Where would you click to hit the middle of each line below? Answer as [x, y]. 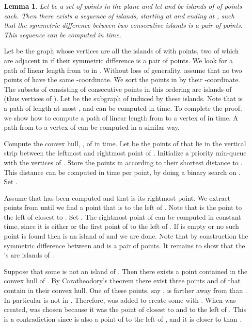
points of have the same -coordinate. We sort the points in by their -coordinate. [122, 79]
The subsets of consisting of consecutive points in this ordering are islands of [118, 89]
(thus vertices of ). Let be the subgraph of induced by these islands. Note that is [123, 98]
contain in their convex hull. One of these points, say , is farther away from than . [126, 290]
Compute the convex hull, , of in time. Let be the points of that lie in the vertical [125, 143]
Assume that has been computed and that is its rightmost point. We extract [117, 198]
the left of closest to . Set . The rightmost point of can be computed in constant [123, 216]
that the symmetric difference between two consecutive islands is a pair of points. [123, 25]
